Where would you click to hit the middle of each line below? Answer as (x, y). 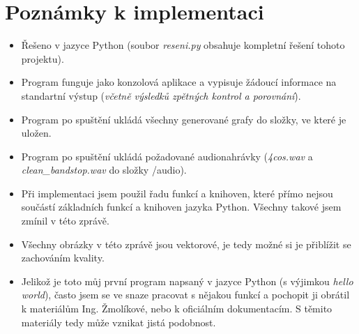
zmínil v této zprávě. (65, 221)
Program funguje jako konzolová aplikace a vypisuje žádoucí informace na (179, 82)
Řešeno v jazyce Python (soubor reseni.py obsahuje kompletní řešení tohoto (183, 45)
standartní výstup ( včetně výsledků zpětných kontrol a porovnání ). (161, 95)
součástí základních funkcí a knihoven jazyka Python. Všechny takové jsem (181, 207)
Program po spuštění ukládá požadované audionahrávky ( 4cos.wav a (167, 156)
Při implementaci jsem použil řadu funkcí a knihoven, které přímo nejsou (177, 193)
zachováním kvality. (63, 258)
